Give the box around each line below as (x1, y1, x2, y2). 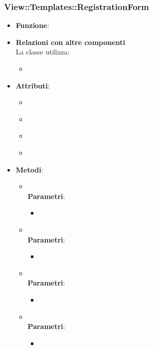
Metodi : (15, 164, 43, 174)
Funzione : (15, 20, 49, 30)
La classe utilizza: (15, 46, 70, 57)
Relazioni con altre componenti (15, 36, 126, 47)
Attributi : (15, 80, 50, 90)
